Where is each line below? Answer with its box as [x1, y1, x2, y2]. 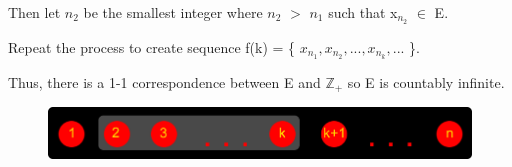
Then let [8, 2, 61, 22]
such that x [328, 2, 398, 22]
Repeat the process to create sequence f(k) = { [8, 36, 296, 57]
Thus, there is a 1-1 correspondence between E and [8, 71, 321, 92]
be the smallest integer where [83, 2, 263, 22]
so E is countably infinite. [347, 71, 505, 92]
